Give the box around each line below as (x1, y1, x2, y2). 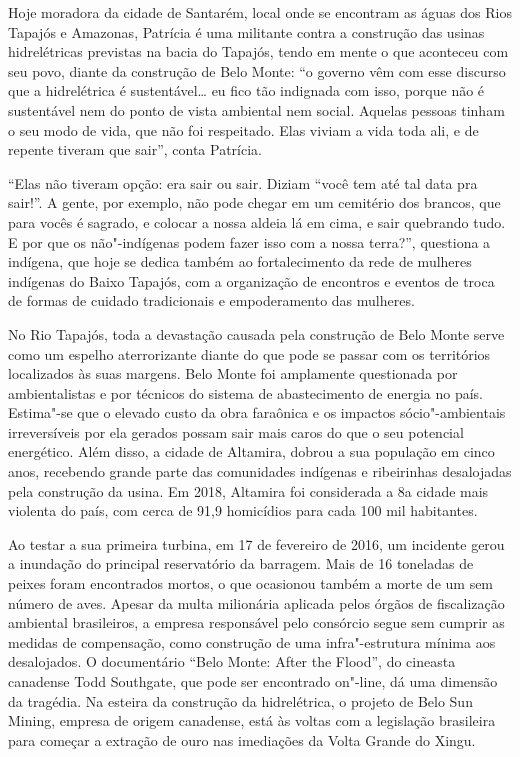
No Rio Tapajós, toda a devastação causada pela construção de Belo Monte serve (8, 323, 505, 344)
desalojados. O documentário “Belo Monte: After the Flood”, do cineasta (8, 651, 456, 672)
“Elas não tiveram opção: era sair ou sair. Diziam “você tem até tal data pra (8, 172, 478, 193)
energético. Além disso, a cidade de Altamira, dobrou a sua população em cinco (8, 441, 495, 462)
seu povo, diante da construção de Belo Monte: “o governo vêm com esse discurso (8, 60, 506, 81)
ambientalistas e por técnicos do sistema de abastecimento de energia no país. (8, 382, 483, 403)
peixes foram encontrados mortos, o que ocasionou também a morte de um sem (8, 573, 494, 594)
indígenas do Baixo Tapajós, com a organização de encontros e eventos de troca (8, 270, 495, 291)
